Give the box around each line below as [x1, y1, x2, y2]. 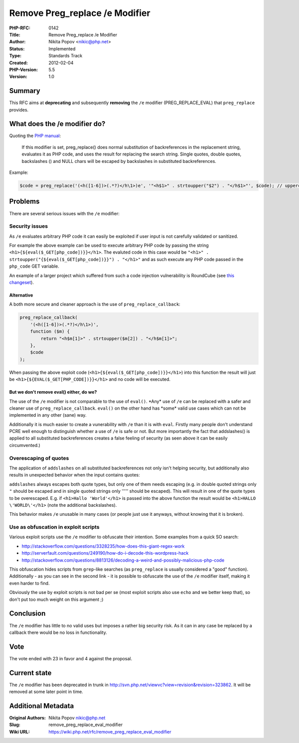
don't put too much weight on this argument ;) [9, 596, 104, 602]
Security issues [9, 223, 48, 230]
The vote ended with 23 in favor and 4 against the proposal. [9, 655, 132, 661]
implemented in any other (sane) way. [9, 412, 87, 418]
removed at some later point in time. [9, 689, 83, 695]
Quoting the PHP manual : [9, 133, 61, 139]
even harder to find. [9, 580, 50, 586]
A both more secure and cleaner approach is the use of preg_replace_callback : [9, 301, 180, 307]
